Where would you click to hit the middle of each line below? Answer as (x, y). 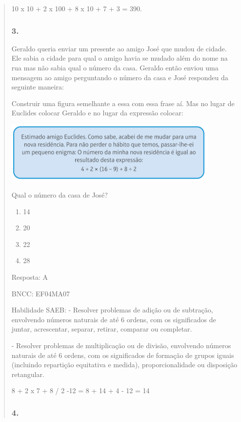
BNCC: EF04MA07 (40, 293)
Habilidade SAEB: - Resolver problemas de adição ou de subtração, (112, 310)
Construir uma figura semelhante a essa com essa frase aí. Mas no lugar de (123, 103)
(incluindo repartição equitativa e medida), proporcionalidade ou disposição (124, 365)
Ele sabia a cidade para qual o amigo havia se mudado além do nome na (120, 58)
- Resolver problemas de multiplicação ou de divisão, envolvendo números (121, 345)
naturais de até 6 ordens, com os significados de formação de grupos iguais (123, 355)
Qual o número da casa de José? (60, 195)
